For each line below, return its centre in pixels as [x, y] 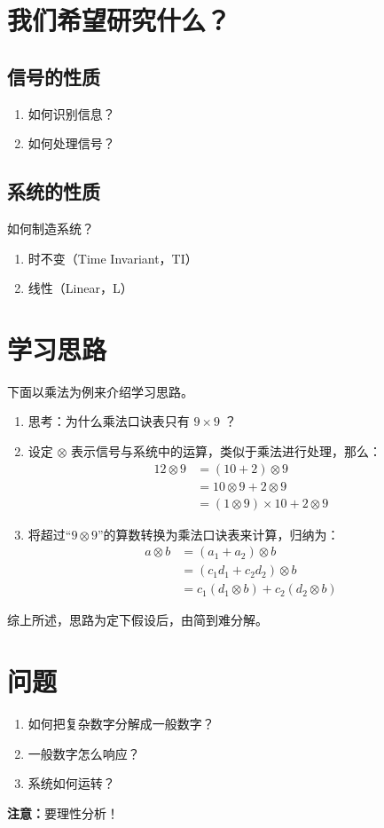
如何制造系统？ [51, 228]
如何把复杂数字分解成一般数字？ [121, 724]
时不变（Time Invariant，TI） [113, 258]
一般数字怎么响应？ [84, 753]
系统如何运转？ [71, 783]
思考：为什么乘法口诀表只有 [109, 421]
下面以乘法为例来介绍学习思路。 [100, 391]
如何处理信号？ [71, 143]
